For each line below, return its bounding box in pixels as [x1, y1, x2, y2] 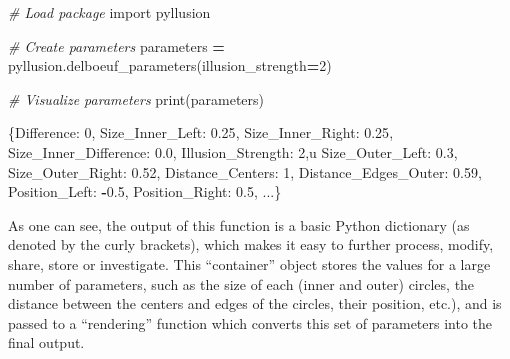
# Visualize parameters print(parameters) [8, 88, 265, 109]
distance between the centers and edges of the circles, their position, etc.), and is [8, 293, 502, 314]
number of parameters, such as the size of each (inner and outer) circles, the [8, 273, 475, 294]
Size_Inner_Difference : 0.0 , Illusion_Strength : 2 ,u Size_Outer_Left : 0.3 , [8, 141, 458, 162]
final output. [8, 332, 85, 353]
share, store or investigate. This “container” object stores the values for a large [8, 253, 491, 274]
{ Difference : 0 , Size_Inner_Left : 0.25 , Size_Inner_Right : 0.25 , [8, 122, 394, 143]
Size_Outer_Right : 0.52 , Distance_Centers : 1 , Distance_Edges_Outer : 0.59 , [8, 161, 482, 182]
